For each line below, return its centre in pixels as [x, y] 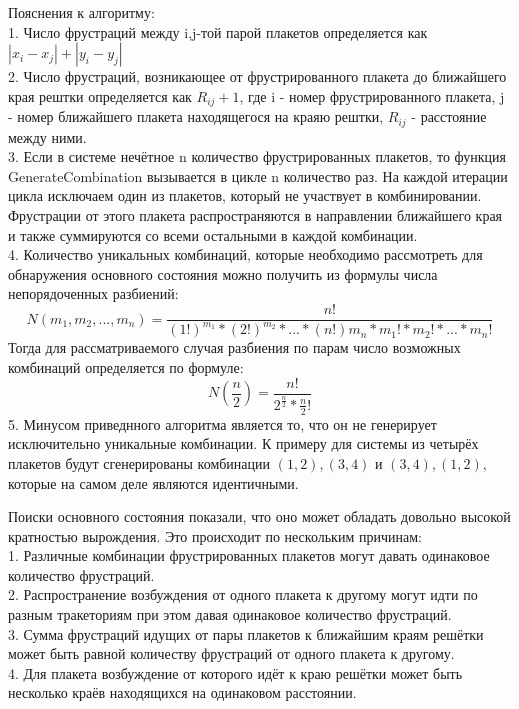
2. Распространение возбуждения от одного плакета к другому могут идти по [243, 594]
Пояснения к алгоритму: [81, 12]
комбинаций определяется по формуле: [126, 367]
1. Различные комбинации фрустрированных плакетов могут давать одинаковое [249, 555]
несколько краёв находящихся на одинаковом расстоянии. [182, 692]
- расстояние [449, 116]
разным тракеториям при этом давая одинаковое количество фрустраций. [230, 614]
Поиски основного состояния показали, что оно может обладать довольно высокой [259, 516]
